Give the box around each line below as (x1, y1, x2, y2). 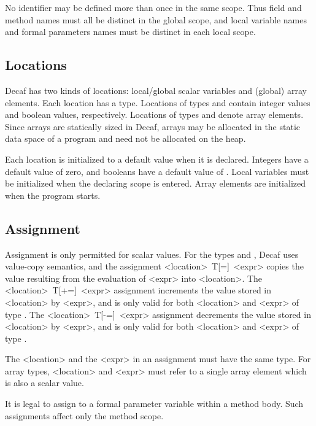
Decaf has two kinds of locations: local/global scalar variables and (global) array (5, 83, 307, 96)
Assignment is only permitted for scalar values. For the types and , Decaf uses (5, 247, 299, 260)
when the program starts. (5, 188, 101, 201)
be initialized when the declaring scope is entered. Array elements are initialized (5, 177, 306, 190)
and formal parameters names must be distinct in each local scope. (5, 25, 256, 38)
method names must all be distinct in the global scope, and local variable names (5, 13, 307, 26)
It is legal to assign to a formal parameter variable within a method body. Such (5, 397, 304, 410)
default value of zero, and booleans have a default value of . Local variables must (5, 165, 309, 177)
